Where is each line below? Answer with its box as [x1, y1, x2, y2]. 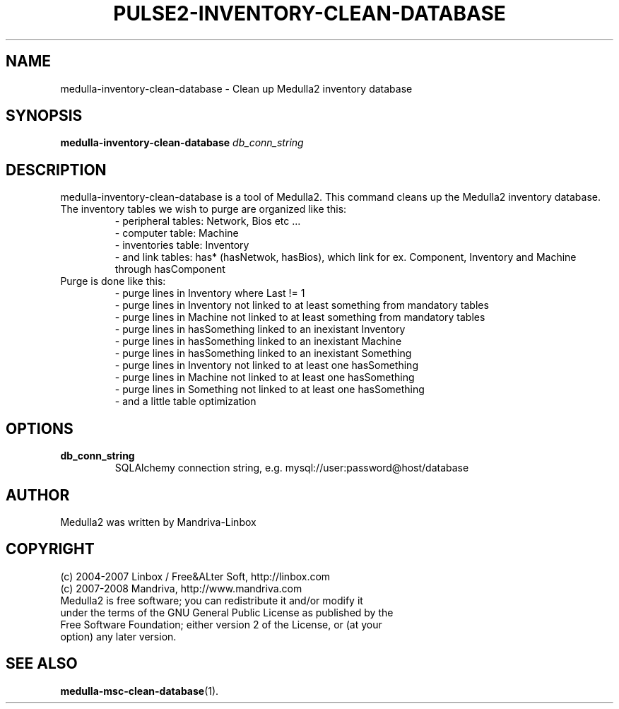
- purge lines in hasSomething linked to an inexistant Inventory [114, 323, 406, 336]
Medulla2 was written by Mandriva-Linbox [60, 515, 257, 528]
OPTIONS [6, 419, 73, 438]
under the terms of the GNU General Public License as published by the [60, 606, 394, 619]
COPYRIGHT [6, 540, 95, 558]
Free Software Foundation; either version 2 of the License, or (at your [60, 618, 382, 631]
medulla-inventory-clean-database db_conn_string [60, 136, 304, 149]
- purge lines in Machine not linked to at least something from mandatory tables [114, 311, 485, 324]
